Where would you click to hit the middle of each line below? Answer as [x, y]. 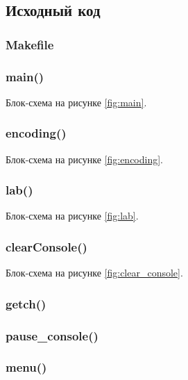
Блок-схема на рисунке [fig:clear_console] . [94, 273]
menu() [26, 367]
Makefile [30, 44]
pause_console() [52, 335]
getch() [26, 303]
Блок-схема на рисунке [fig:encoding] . [84, 159]
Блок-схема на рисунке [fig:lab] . [72, 216]
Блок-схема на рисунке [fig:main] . [76, 102]
